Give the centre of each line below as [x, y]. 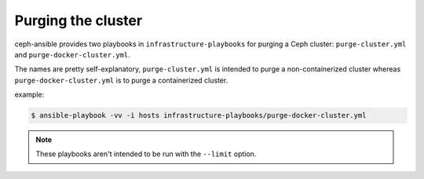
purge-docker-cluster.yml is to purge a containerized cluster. [121, 80]
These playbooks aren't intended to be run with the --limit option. [146, 154]
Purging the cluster [79, 20]
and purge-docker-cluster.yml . [72, 54]
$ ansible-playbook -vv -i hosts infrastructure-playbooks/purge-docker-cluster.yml [199, 115]
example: [29, 95]
